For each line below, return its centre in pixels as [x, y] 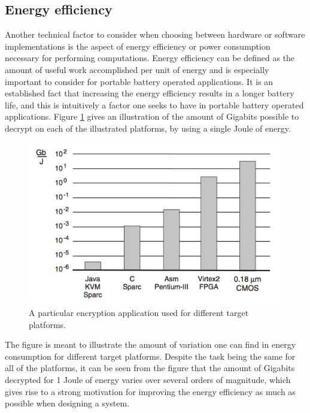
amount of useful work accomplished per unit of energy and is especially [137, 69]
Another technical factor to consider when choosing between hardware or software [155, 34]
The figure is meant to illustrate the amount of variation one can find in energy [151, 344]
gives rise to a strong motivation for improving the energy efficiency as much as [150, 391]
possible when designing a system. [67, 403]
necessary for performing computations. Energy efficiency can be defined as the [150, 58]
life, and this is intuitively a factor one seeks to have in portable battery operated [154, 104]
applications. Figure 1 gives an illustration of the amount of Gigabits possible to [152, 116]
